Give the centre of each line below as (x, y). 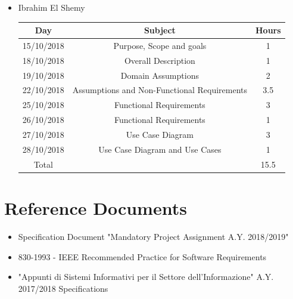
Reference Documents (96, 207)
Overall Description (160, 60)
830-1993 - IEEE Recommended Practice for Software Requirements (142, 256)
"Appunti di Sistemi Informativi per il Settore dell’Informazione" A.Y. (146, 277)
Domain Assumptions (160, 75)
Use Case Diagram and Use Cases (160, 149)
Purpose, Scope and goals (160, 45)
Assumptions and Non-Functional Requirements (160, 90)
